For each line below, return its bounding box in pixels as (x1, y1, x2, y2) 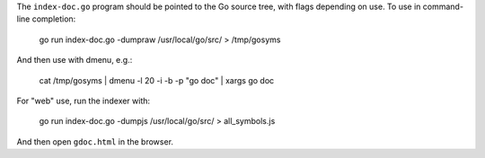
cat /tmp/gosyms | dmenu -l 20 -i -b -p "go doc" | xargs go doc (39, 75, 275, 85)
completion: (31, 13, 76, 24)
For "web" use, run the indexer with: (16, 95, 151, 106)
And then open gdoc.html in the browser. (16, 136, 174, 147)
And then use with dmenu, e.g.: (16, 55, 133, 66)
